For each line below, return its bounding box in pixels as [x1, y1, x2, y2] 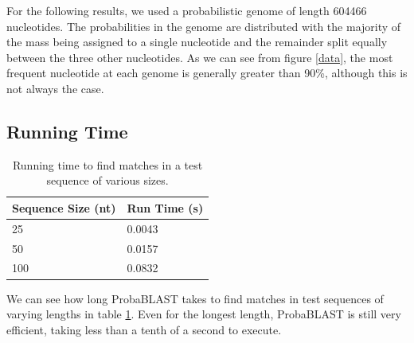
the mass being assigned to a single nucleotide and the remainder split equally [6, 33, 388, 50]
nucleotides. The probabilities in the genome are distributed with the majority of [6, 18, 401, 34]
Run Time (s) [127, 199, 204, 216]
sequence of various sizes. [46, 172, 169, 189]
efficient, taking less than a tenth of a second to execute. [6, 321, 282, 337]
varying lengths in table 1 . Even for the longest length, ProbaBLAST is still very [6, 306, 401, 322]
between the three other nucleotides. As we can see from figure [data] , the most [6, 49, 393, 65]
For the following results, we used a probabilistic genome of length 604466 [6, 2, 367, 18]
